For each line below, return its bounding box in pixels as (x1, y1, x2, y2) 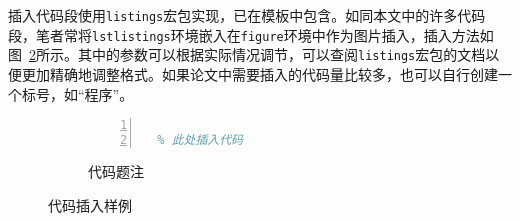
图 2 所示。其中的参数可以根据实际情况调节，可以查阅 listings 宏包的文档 (8, 44, 486, 65)
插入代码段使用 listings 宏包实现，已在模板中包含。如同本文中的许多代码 (8, 5, 486, 25)
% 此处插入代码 (157, 133, 243, 148)
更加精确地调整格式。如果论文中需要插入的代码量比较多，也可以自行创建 (21, 63, 498, 84)
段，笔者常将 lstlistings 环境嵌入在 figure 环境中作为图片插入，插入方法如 (8, 24, 494, 45)
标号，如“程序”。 (21, 83, 134, 104)
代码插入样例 (48, 194, 132, 215)
